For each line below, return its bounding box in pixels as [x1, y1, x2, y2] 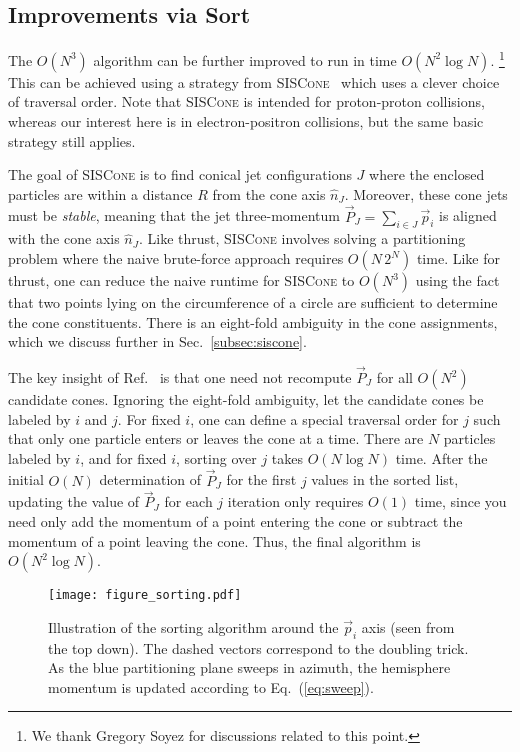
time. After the [395, 447, 488, 468]
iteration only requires [227, 491, 364, 512]
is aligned [439, 205, 497, 226]
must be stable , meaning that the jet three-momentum [8, 205, 340, 226]
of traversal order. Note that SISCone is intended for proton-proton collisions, [8, 91, 485, 112]
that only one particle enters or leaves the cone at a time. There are [8, 428, 424, 449]
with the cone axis [8, 228, 120, 249]
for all [376, 367, 413, 388]
